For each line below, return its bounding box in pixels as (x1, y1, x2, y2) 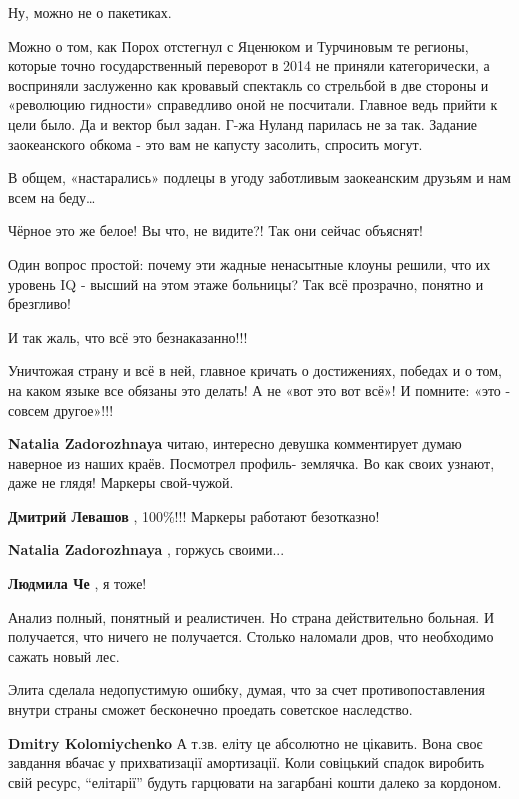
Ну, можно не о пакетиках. (8, 2, 172, 22)
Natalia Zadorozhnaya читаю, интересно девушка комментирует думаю (8, 433, 462, 454)
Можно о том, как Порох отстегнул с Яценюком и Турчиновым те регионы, (8, 35, 469, 56)
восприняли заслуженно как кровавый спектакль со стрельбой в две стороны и (8, 74, 489, 95)
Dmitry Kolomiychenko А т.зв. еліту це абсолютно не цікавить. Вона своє (8, 732, 483, 753)
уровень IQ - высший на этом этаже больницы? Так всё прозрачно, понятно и (8, 273, 484, 294)
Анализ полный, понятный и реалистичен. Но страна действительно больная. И (8, 606, 495, 627)
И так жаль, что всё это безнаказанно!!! (8, 326, 248, 347)
